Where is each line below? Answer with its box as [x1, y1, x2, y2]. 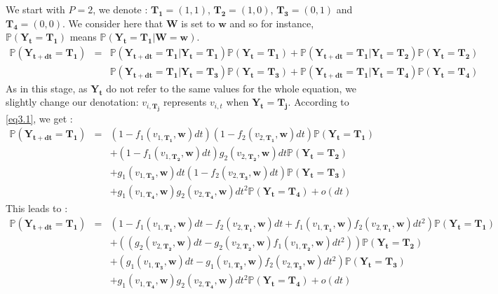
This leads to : [6, 200, 68, 215]
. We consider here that [62, 15, 163, 30]
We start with [6, 2, 65, 16]
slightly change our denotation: [6, 94, 139, 109]
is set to [181, 15, 215, 30]
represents [163, 94, 207, 109]
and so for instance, [229, 15, 314, 30]
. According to [288, 94, 349, 109]
